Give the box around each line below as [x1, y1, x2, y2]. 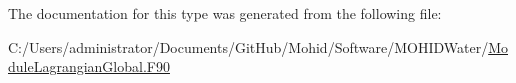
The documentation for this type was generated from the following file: [8, 3, 442, 23]
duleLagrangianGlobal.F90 [8, 56, 170, 77]
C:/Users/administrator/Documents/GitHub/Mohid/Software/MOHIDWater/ [8, 36, 489, 57]
